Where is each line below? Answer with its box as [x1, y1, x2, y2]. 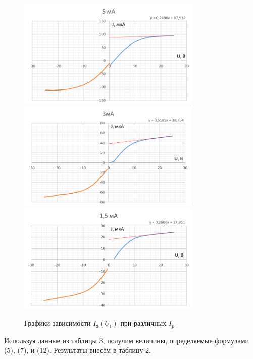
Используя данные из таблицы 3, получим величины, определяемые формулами [4, 335, 249, 345]
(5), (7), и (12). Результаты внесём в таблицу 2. [4, 345, 151, 355]
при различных [120, 318, 167, 328]
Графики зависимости [24, 318, 91, 328]
